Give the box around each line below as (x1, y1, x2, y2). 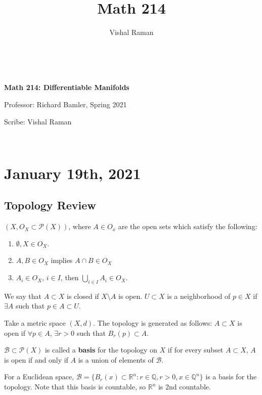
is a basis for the (205, 371, 257, 382)
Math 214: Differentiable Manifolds (4, 82, 129, 93)
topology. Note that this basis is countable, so (4, 381, 146, 391)
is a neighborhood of (167, 290, 231, 301)
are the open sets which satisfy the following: (118, 221, 257, 232)
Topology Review (4, 197, 96, 213)
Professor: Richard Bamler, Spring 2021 (4, 99, 127, 109)
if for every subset (167, 344, 224, 355)
